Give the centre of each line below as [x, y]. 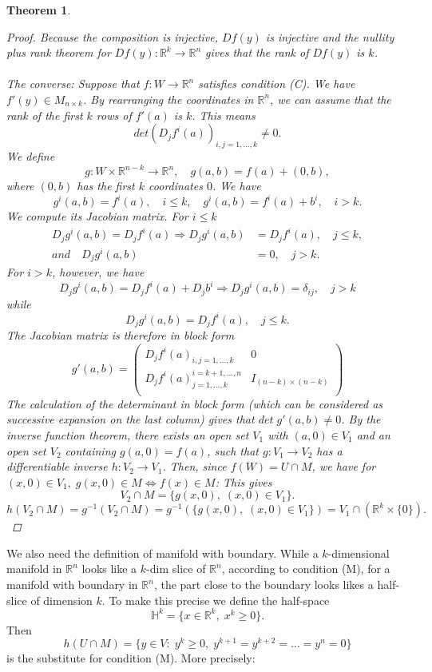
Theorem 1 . [39, 10]
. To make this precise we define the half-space [216, 600]
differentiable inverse [57, 466]
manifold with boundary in [72, 585]
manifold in [34, 569]
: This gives [244, 481]
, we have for [344, 466]
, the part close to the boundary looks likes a [264, 585]
